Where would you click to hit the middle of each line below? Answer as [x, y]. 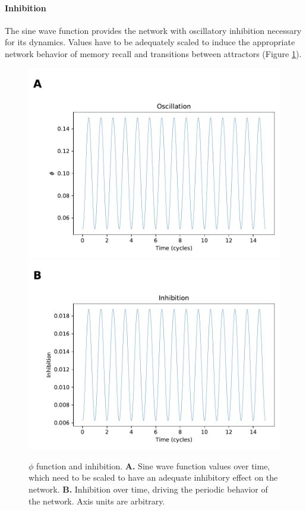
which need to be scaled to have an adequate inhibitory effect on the [153, 477]
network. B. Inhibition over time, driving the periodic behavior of [148, 489]
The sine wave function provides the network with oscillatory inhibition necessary [153, 30]
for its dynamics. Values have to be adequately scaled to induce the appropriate [150, 42]
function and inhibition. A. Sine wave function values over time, [153, 465]
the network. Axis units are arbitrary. [97, 501]
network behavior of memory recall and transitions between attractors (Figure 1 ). [153, 53]
